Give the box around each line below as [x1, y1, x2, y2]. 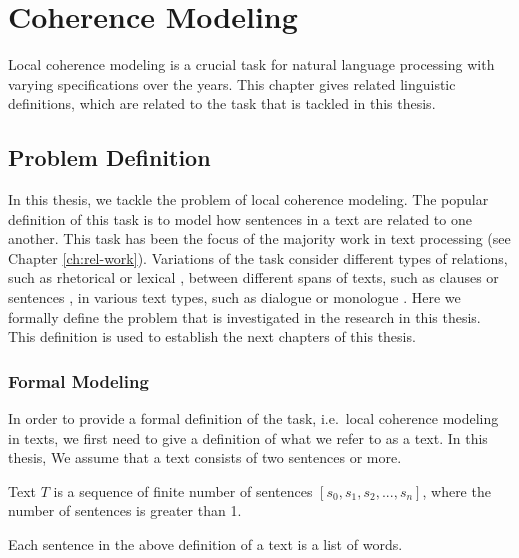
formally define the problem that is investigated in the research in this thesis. [8, 306, 481, 327]
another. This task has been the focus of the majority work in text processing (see [8, 228, 511, 249]
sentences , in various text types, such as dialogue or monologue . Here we [8, 287, 461, 308]
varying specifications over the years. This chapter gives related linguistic [8, 73, 456, 94]
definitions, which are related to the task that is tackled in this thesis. [8, 93, 436, 114]
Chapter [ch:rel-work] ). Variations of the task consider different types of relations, [8, 247, 508, 268]
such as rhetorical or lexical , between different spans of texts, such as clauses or [8, 267, 499, 288]
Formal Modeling [8, 368, 149, 393]
